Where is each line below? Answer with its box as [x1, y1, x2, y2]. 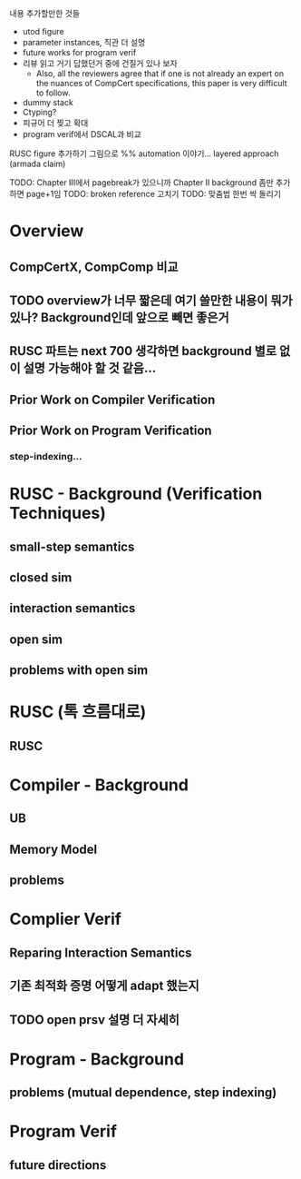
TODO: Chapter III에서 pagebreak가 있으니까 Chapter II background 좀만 [9, 177, 274, 188]
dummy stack [22, 97, 74, 107]
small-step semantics [9, 539, 135, 554]
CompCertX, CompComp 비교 [9, 259, 179, 274]
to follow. [35, 87, 71, 98]
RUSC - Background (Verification [9, 484, 263, 504]
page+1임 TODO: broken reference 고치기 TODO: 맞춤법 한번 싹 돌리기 [25, 189, 281, 199]
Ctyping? [22, 107, 57, 117]
